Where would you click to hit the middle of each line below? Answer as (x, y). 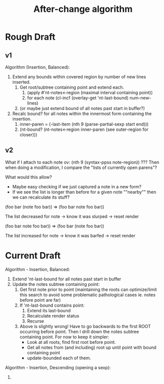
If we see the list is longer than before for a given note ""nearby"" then (84, 192)
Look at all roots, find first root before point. (71, 342)
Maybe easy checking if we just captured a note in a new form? (77, 186)
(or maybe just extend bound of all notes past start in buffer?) (82, 108)
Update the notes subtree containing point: (56, 284)
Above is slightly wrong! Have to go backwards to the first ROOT (85, 326)
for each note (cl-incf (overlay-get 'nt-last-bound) (78, 98)
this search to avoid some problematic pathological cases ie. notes (87, 295)
